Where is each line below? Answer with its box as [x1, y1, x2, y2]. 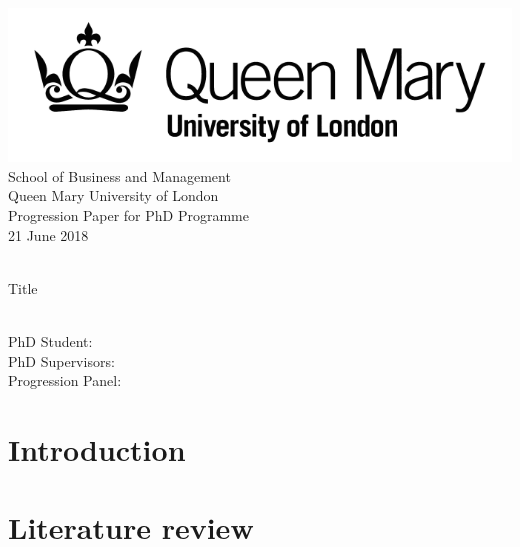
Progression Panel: [8, 370, 122, 391]
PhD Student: [8, 330, 93, 351]
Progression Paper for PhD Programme [8, 204, 249, 225]
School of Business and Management [8, 165, 231, 186]
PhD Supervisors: [8, 350, 115, 371]
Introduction [8, 428, 186, 469]
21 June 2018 [8, 224, 89, 245]
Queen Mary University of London [8, 185, 219, 206]
